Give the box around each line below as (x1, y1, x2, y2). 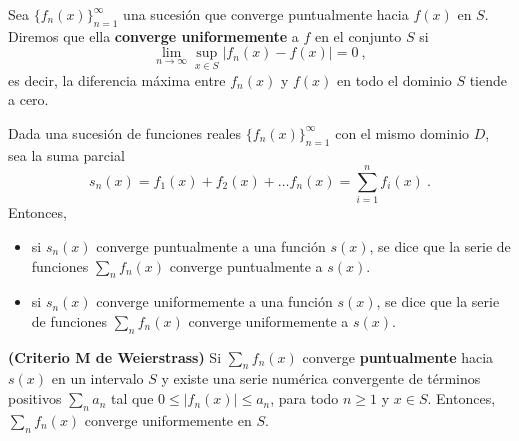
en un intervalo (51, 368, 144, 389)
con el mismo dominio (335, 122, 470, 143)
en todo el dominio (337, 69, 452, 90)
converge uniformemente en (84, 409, 252, 430)
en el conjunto (314, 25, 402, 46)
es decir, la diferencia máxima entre (8, 69, 226, 90)
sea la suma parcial (8, 144, 125, 165)
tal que (110, 388, 154, 409)
